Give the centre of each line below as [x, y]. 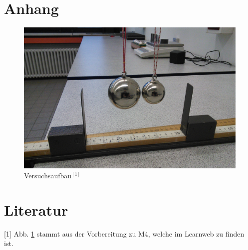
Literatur [36, 209]
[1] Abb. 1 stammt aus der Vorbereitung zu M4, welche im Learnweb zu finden [124, 233]
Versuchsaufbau [48, 175]
